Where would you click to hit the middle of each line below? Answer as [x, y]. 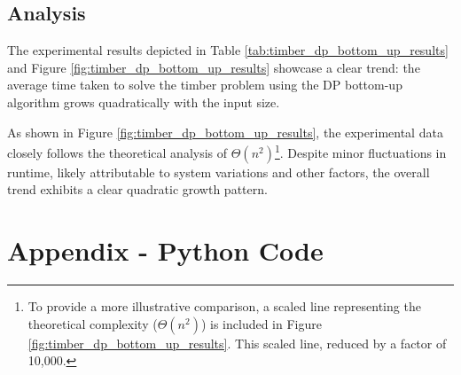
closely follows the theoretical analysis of [117, 152]
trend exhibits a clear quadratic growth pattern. [137, 189]
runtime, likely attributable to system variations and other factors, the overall [219, 172]
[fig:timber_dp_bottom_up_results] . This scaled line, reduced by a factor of [237, 343]
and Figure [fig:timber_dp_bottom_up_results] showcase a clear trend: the [214, 67]
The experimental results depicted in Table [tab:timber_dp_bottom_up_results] [228, 50]
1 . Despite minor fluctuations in [360, 151]
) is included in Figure [261, 323]
